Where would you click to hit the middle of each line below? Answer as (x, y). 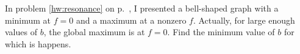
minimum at (28, 20)
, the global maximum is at (94, 32)
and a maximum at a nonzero (131, 20)
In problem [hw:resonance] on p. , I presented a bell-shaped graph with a (142, 8)
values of (21, 32)
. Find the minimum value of (221, 32)
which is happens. (38, 43)
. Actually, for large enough (244, 20)
